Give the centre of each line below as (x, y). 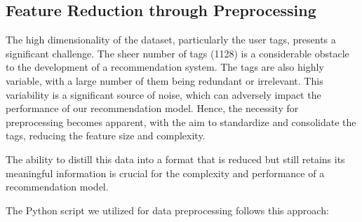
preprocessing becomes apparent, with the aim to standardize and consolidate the (181, 122)
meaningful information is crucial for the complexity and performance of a (165, 173)
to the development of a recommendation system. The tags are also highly (165, 67)
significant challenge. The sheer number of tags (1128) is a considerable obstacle (177, 53)
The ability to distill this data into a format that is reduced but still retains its (175, 159)
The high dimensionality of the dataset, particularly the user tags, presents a (171, 40)
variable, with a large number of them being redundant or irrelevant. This (165, 80)
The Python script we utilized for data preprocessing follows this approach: (167, 210)
